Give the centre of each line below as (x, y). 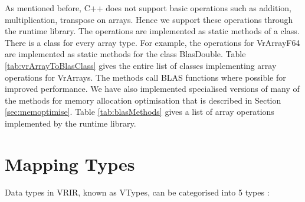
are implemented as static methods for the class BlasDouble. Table (125, 54)
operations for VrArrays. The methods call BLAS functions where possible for (145, 77)
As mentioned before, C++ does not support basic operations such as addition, (148, 8)
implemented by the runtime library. (70, 123)
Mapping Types (70, 163)
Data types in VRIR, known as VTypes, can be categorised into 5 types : (137, 192)
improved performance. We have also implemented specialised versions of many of (152, 89)
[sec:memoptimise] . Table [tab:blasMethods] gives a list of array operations (140, 112)
